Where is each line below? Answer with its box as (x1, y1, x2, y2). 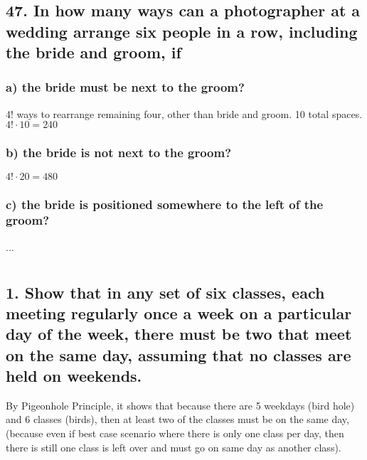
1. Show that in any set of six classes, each (6, 281, 325, 303)
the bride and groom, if (6, 41, 181, 63)
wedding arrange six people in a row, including (6, 20, 358, 42)
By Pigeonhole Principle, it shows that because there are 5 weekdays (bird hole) (6, 397, 355, 412)
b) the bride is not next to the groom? (6, 144, 232, 161)
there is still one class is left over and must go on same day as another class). (6, 439, 341, 454)
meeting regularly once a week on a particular (6, 301, 352, 323)
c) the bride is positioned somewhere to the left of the (6, 195, 324, 213)
